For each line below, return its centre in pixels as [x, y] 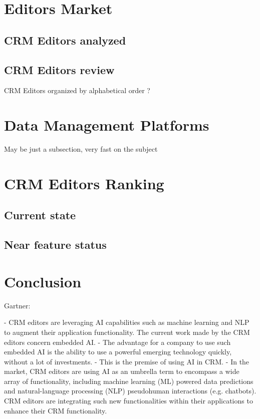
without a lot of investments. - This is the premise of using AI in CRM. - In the [127, 361]
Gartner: [17, 305]
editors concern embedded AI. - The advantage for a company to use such [117, 342]
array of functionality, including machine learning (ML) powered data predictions [129, 381]
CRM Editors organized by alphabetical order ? [77, 90]
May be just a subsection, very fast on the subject [81, 149]
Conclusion [43, 281]
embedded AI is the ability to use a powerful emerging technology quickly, [118, 352]
